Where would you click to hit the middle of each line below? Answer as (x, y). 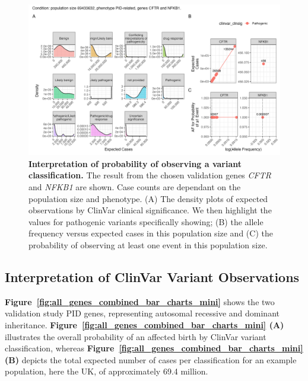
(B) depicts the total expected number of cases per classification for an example (151, 359)
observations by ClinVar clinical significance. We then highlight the (150, 210)
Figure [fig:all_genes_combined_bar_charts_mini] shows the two (140, 301)
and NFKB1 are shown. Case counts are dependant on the (135, 187)
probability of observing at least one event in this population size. (148, 244)
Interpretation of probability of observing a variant (135, 163)
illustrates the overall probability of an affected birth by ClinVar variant (136, 336)
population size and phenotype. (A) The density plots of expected (148, 198)
